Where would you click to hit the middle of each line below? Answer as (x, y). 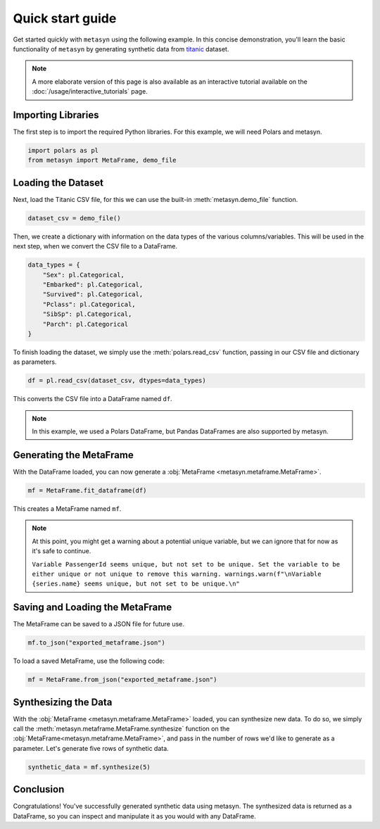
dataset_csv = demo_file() (74, 218)
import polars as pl (63, 150)
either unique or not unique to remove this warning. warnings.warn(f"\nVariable (177, 574)
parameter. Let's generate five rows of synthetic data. (91, 748)
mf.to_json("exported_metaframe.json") (96, 643)
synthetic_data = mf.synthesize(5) (89, 767)
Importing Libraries (56, 115)
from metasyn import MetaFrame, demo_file (102, 160)
